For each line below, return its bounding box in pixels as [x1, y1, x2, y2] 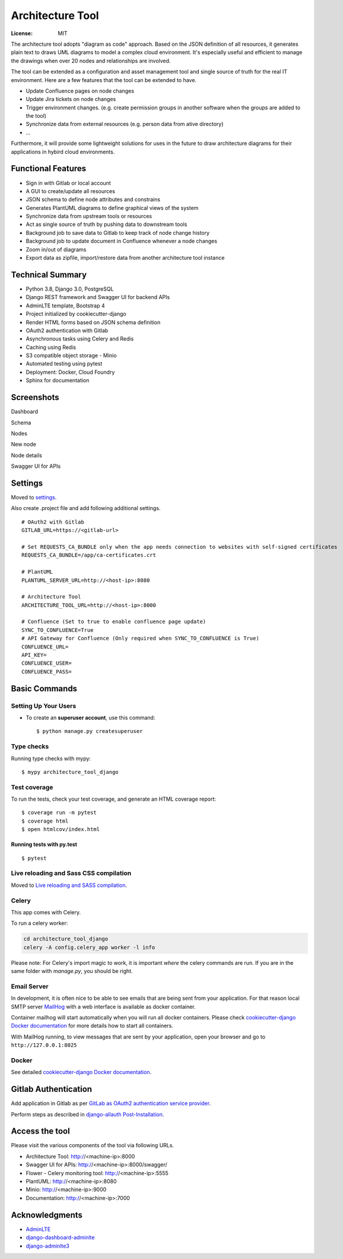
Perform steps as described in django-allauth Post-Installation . [11, 1110, 164, 1118]
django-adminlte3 [26, 1242, 69, 1249]
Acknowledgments [11, 1210, 83, 1220]
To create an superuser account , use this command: [26, 714, 155, 721]
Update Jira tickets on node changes [26, 96, 116, 103]
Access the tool [11, 1126, 71, 1137]
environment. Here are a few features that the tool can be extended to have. [11, 76, 197, 83]
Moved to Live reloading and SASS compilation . [11, 882, 128, 889]
